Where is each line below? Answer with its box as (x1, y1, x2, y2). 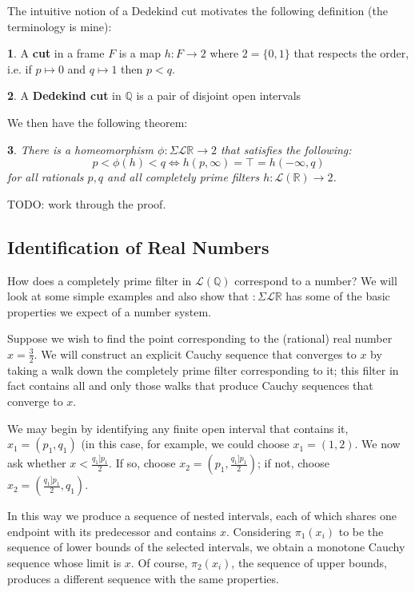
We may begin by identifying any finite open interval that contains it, (7, 419, 349, 436)
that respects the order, (293, 45, 409, 62)
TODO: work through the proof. (7, 195, 166, 212)
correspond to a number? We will (234, 272, 397, 288)
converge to (7, 392, 63, 409)
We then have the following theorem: (7, 113, 188, 130)
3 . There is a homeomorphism (7, 141, 154, 157)
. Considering (226, 522, 292, 539)
